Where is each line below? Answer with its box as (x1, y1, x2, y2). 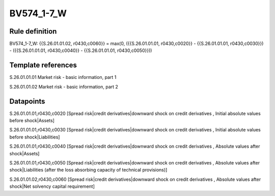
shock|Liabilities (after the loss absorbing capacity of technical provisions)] (9, 167, 168, 173)
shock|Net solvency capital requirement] (9, 183, 95, 189)
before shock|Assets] (9, 118, 54, 124)
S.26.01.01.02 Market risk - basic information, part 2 (9, 83, 118, 90)
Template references (9, 61, 77, 70)
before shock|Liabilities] (9, 134, 60, 140)
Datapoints (9, 97, 45, 105)
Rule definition (9, 27, 57, 36)
